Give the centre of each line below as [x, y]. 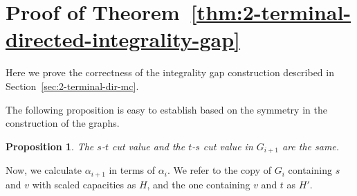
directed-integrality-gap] [123, 39]
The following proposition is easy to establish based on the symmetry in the [166, 109]
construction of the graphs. [63, 123]
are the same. [311, 146]
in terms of [132, 170]
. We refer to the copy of [219, 170]
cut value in [228, 146]
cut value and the [148, 146]
